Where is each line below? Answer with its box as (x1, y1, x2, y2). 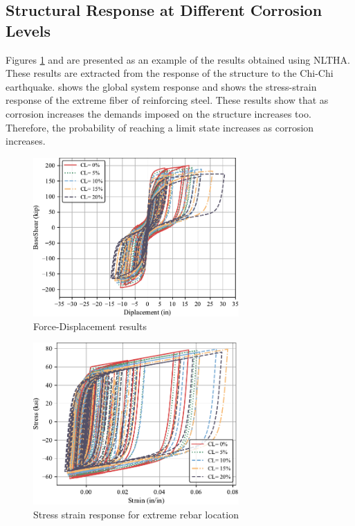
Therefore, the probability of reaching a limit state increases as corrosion (6, 120, 314, 134)
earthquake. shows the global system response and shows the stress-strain (6, 79, 317, 93)
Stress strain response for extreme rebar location (33, 507, 239, 521)
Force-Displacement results (33, 318, 147, 333)
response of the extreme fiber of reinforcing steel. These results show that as (6, 93, 329, 107)
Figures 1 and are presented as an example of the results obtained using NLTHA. (6, 52, 350, 66)
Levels (6, 19, 51, 41)
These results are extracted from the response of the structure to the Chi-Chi (6, 66, 334, 80)
